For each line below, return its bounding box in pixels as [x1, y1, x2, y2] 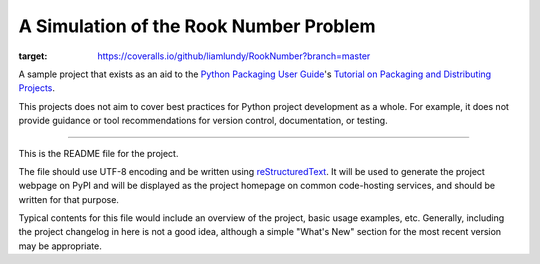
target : [18, 50, 48, 62]
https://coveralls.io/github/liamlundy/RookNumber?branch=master [97, 50, 371, 62]
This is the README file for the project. [18, 147, 179, 159]
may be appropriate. [18, 240, 102, 252]
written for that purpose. [18, 193, 120, 205]
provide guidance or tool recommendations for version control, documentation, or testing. [18, 115, 389, 127]
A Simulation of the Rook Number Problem [18, 15, 376, 37]
